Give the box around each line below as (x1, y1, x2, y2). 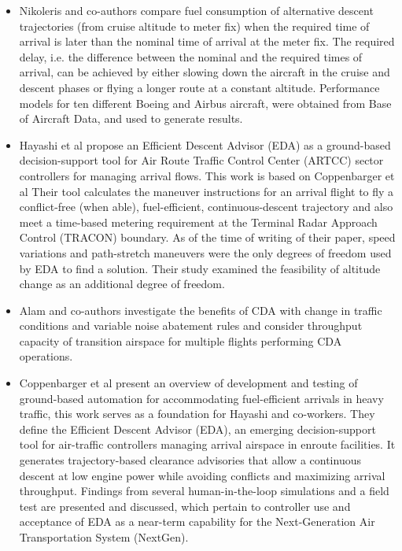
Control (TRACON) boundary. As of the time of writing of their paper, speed (19, 229, 396, 246)
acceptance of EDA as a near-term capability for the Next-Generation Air (19, 513, 375, 530)
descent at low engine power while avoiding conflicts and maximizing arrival (19, 467, 385, 483)
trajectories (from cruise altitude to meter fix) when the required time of (19, 17, 370, 34)
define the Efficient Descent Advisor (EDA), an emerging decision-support (19, 420, 376, 437)
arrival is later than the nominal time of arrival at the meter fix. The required (19, 33, 395, 50)
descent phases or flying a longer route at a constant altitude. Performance (19, 79, 380, 95)
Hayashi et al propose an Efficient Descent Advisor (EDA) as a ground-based (19, 136, 391, 153)
